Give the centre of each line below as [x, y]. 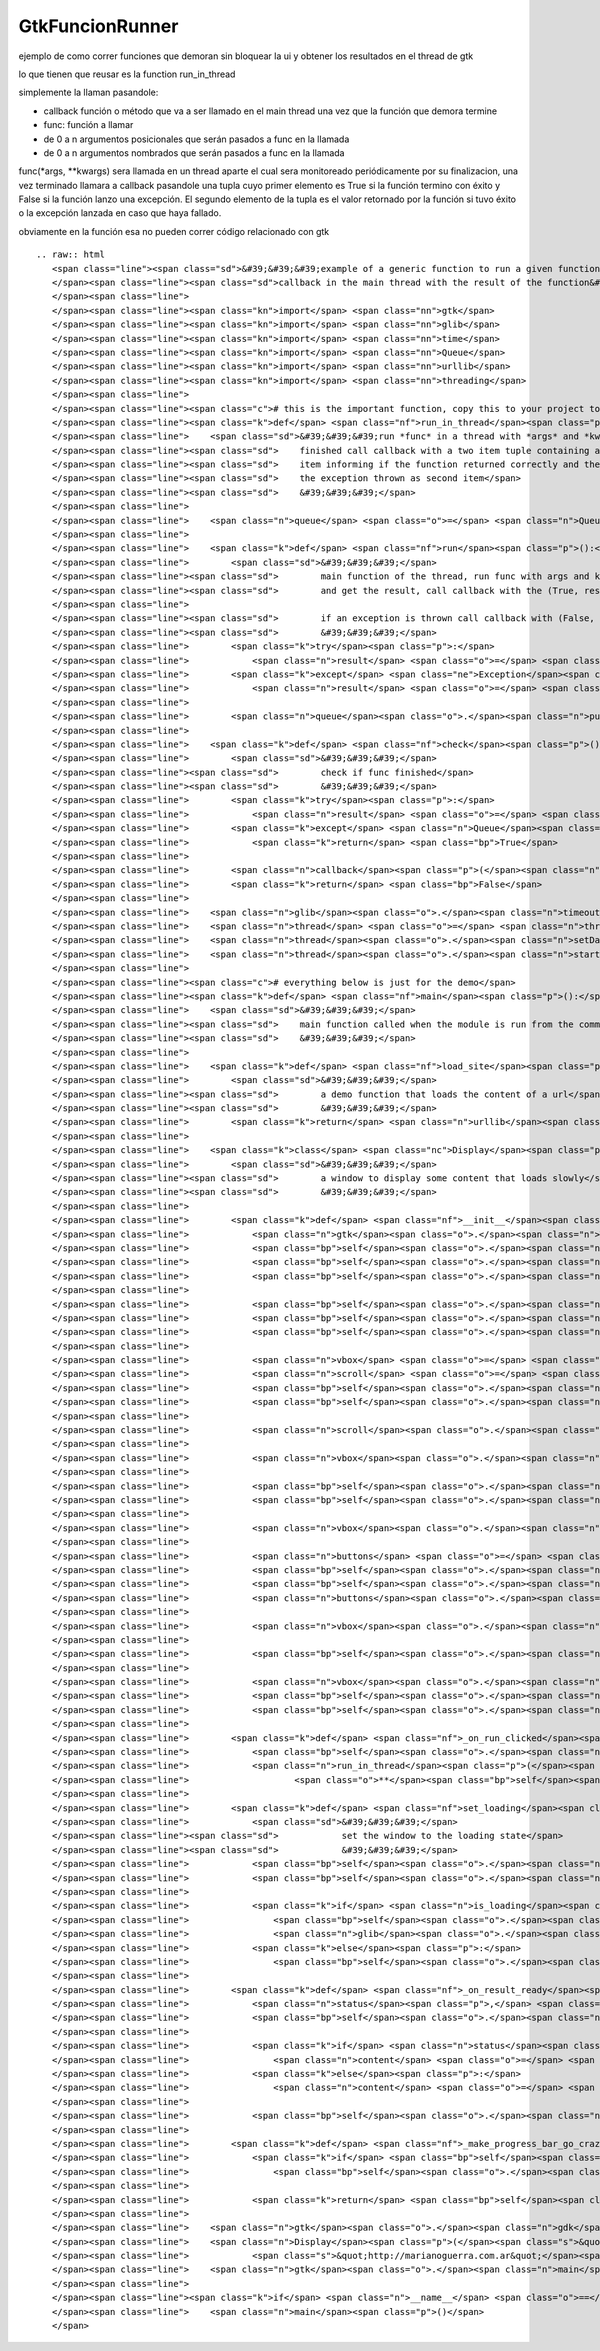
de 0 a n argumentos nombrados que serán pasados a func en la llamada [194, 152]
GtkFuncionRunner [98, 26]
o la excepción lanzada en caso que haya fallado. [120, 213]
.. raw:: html [70, 254]
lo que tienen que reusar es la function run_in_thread [127, 74]
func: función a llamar [88, 125]
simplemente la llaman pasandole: [88, 92]
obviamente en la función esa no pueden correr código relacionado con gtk [174, 231]
